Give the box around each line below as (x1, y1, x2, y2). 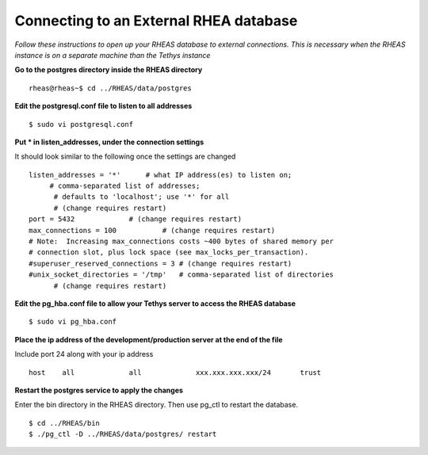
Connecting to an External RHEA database (14, 12, 298, 29)
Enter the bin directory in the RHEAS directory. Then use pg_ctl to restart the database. (14, 400, 299, 410)
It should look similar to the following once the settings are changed (14, 151, 236, 162)
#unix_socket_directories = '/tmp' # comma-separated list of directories (29, 270, 334, 279)
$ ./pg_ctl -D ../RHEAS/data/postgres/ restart (29, 430, 217, 439)
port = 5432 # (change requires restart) (29, 215, 242, 224)
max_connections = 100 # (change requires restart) (29, 226, 276, 235)
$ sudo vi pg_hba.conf (29, 317, 117, 327)
